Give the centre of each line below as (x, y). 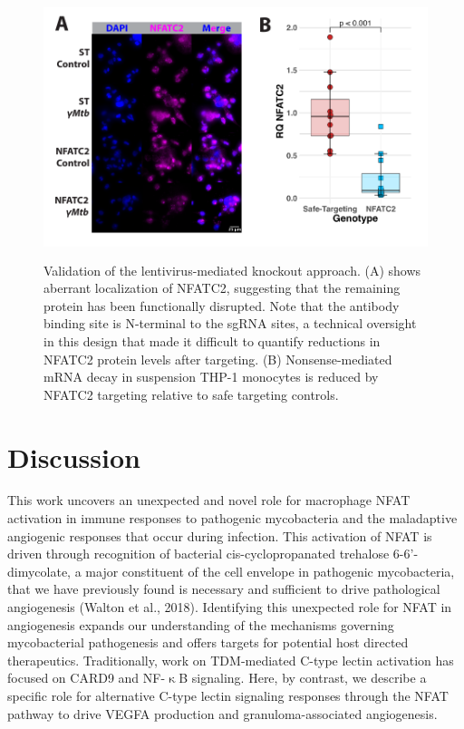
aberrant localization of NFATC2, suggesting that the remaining (222, 288)
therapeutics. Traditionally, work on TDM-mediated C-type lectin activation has (231, 660)
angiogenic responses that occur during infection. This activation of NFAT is (220, 535)
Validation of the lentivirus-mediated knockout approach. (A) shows (232, 270)
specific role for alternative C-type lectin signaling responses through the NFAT (228, 695)
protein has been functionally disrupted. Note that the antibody (222, 305)
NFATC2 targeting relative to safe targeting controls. (191, 394)
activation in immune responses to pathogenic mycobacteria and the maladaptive (232, 518)
